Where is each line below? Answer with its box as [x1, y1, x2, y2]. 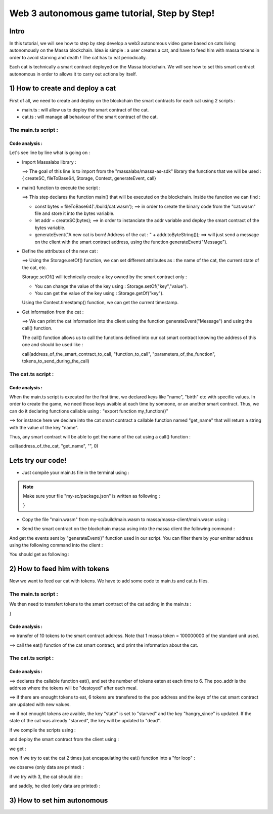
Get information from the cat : [22, 309, 84, 315]
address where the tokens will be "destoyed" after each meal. [9, 685, 138, 691]
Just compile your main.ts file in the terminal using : [22, 469, 130, 476]
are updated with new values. [9, 701, 71, 707]
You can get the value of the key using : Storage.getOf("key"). [34, 290, 164, 296]
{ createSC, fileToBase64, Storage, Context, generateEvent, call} [22, 175, 157, 181]
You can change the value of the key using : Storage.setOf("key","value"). [34, 283, 188, 289]
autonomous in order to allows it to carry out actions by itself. [9, 71, 138, 77]
